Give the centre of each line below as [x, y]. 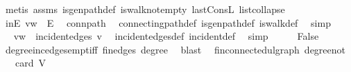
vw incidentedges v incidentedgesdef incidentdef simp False [166, 36]
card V [30, 63]
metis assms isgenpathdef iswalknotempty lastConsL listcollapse [145, 9]
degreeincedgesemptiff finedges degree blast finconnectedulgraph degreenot [175, 49]
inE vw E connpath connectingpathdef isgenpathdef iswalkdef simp [168, 22]
